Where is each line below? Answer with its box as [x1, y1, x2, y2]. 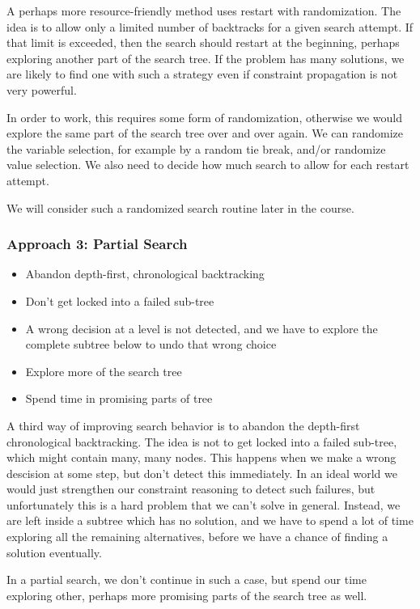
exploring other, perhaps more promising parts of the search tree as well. [6, 586, 367, 603]
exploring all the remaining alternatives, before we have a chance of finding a [6, 528, 388, 545]
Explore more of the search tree [25, 362, 182, 379]
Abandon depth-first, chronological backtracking [25, 265, 265, 282]
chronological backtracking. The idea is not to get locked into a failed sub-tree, [6, 433, 397, 450]
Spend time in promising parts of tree [25, 390, 213, 407]
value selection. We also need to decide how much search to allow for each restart [6, 156, 409, 173]
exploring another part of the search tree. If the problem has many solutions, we [6, 49, 405, 66]
